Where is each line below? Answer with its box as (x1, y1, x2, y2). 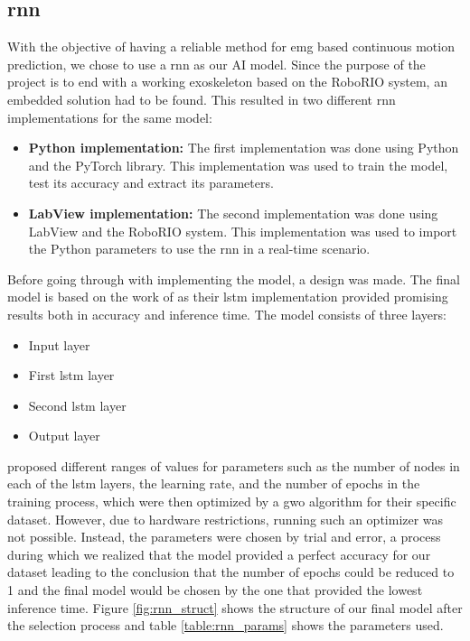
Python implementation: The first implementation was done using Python (28, 138, 459, 157)
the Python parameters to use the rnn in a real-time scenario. (28, 239, 371, 258)
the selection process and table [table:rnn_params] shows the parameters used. (7, 616, 444, 635)
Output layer (28, 426, 100, 445)
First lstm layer (28, 366, 115, 385)
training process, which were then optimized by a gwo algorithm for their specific (7, 492, 456, 511)
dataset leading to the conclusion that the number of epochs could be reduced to (7, 562, 455, 581)
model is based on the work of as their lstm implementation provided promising (7, 287, 448, 306)
